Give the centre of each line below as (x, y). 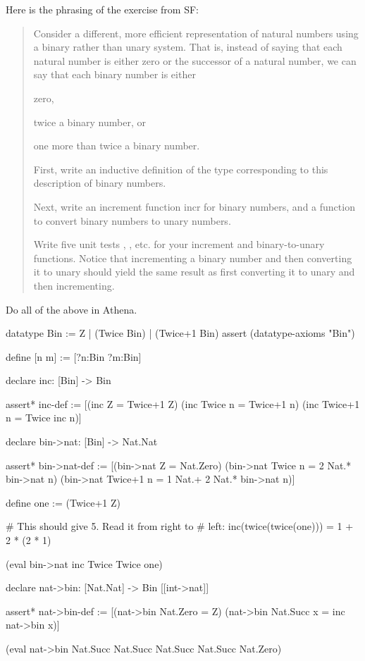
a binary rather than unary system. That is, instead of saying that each (188, 47)
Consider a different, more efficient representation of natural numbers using (196, 33)
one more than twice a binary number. (117, 146)
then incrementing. (74, 285)
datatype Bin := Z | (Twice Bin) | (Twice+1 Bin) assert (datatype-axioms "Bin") (180, 333)
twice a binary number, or (89, 122)
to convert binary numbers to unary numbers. (132, 220)
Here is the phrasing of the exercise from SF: (102, 9)
